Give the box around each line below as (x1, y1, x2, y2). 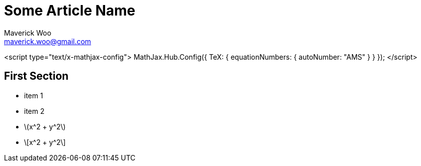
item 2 (24, 106, 45, 115)
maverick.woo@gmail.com (4, 37, 91, 46)
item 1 (24, 91, 43, 100)
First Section (4, 70, 69, 83)
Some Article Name (4, 2, 136, 19)
